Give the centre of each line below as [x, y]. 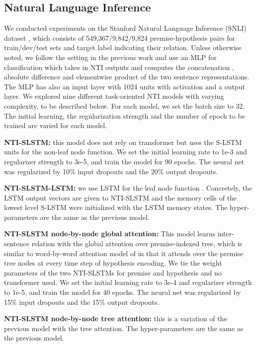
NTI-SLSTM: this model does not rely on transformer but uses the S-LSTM [123, 142]
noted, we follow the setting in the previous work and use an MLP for [110, 57]
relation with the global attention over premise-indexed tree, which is [137, 243]
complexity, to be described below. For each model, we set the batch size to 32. [125, 105]
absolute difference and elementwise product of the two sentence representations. [127, 77]
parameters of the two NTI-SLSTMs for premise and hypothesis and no [113, 272]
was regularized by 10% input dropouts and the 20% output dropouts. [111, 171]
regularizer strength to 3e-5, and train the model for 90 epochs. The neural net [124, 161]
